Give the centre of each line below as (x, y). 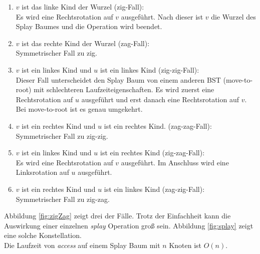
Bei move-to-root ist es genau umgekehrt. (79, 109)
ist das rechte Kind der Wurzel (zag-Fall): (86, 43)
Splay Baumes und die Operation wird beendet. (89, 26)
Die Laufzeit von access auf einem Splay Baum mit (82, 245)
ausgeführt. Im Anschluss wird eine (175, 162)
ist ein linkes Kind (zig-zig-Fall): (150, 69)
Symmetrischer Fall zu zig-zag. (63, 199)
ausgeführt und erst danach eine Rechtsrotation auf (160, 99)
